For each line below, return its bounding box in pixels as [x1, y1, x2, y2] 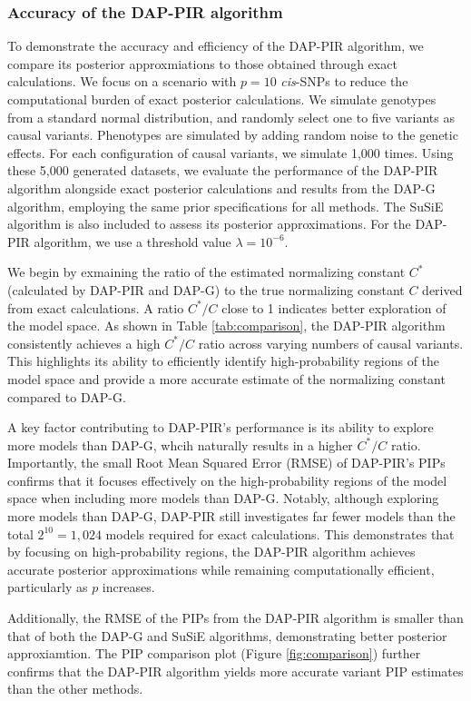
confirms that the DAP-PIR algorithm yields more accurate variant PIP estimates [7, 661, 464, 680]
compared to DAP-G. [7, 387, 126, 406]
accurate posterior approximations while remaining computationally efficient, [7, 559, 435, 578]
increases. [102, 578, 155, 597]
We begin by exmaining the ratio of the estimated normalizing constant [7, 262, 406, 281]
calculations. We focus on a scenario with [7, 72, 237, 91]
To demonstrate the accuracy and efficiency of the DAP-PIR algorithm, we [7, 36, 424, 55]
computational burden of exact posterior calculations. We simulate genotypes [7, 90, 437, 108]
